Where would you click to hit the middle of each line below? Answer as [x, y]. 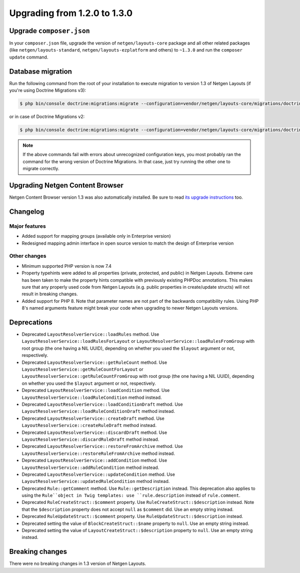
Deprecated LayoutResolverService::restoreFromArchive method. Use [102, 446]
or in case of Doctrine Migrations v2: [47, 117]
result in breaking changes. [50, 294]
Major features [27, 226]
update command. [29, 57]
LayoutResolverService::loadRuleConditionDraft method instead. [98, 411]
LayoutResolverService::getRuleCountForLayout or [82, 369]
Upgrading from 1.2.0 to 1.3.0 [71, 13]
